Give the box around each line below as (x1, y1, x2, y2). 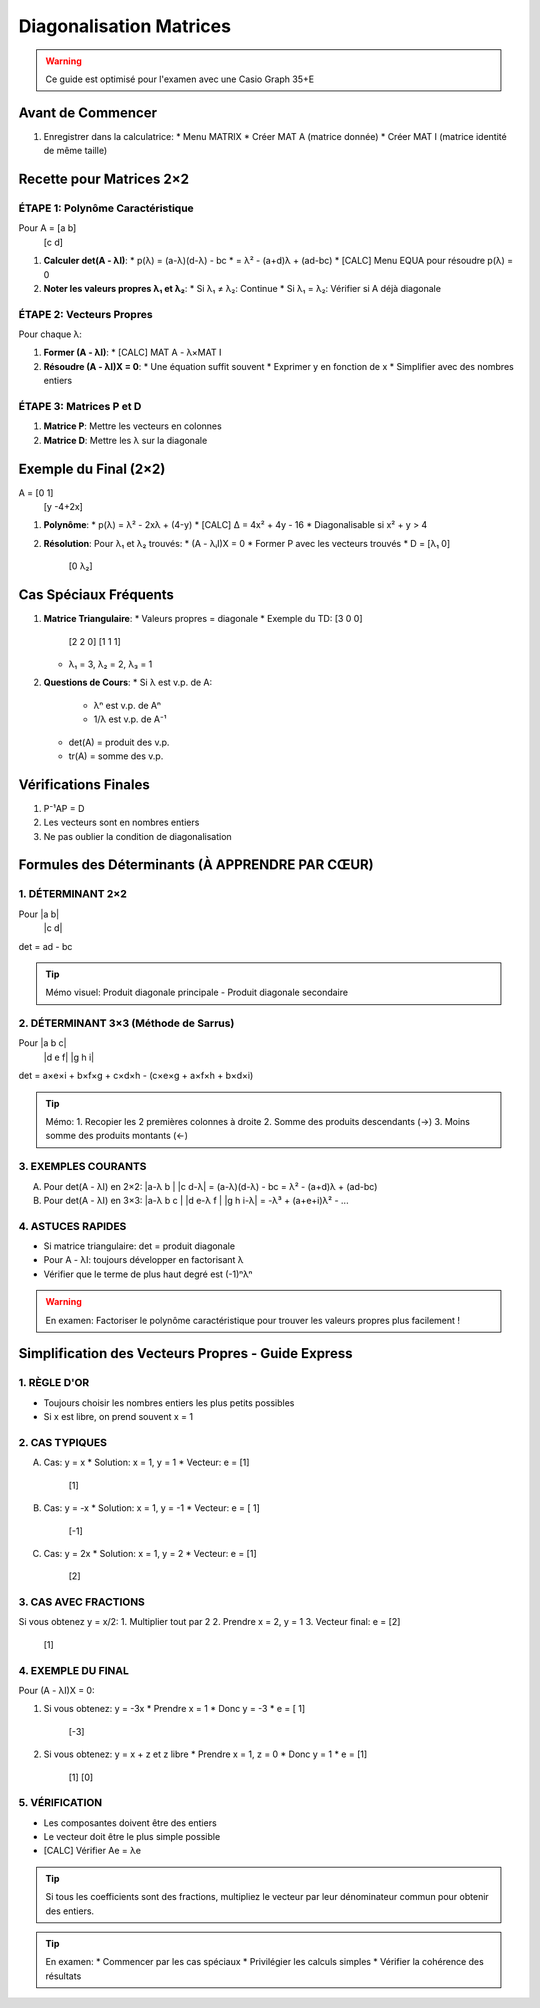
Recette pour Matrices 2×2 (18, 171, 190, 188)
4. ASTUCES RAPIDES (18, 1219, 127, 1233)
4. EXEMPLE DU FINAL (18, 1663, 129, 1677)
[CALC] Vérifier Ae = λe (43, 1845, 142, 1857)
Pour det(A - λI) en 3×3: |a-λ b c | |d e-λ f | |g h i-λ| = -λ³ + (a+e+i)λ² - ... (43, 1194, 349, 1206)
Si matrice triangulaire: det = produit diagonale (43, 1240, 235, 1252)
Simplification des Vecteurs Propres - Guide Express (18, 1345, 353, 1362)
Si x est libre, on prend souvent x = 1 (43, 1411, 194, 1423)
